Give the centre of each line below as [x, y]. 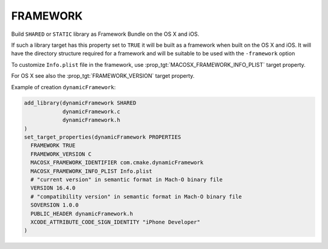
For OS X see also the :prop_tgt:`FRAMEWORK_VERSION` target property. [103, 76]
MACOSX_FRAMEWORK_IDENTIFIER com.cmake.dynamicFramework [117, 163]
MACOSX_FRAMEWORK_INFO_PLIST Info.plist [91, 171]
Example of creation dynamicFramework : [63, 87]
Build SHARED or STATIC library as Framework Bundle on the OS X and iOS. [105, 34]
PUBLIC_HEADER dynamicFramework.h [82, 213]
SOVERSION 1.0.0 [55, 205]
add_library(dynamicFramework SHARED [80, 103]
